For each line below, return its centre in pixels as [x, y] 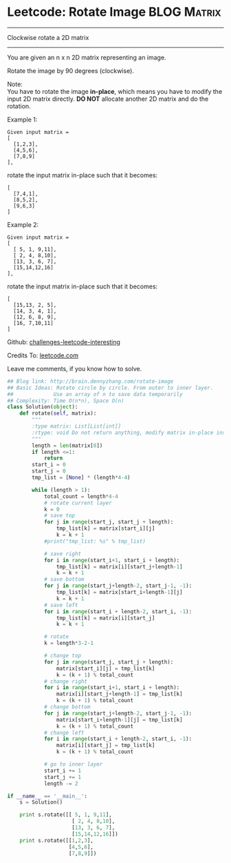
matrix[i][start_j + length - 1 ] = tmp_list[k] [120, 694]
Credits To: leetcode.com [43, 355]
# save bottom [64, 579]
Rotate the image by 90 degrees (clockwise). [70, 70]
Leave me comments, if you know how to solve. [75, 368]
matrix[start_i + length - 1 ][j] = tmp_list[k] [120, 720]
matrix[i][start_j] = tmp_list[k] [106, 746]
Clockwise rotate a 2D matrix [48, 37]
